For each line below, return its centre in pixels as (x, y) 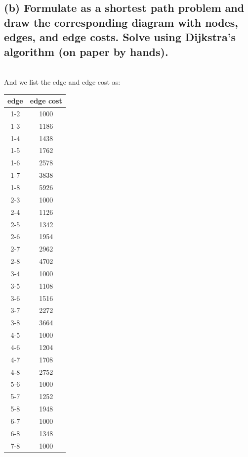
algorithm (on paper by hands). (86, 51)
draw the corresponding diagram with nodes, (121, 22)
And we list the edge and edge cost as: (62, 81)
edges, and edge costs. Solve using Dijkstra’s (120, 37)
